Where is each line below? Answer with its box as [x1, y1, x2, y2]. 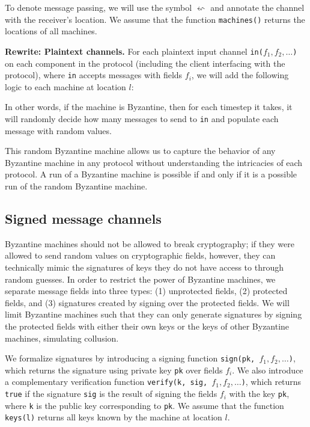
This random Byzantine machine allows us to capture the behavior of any [5, 144, 276, 157]
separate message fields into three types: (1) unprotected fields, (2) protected [5, 284, 288, 297]
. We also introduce [232, 363, 303, 376]
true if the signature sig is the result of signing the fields [5, 387, 217, 400]
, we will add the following [191, 69, 289, 81]
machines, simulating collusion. [5, 331, 119, 344]
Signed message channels [5, 209, 162, 227]
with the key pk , [229, 387, 290, 400]
